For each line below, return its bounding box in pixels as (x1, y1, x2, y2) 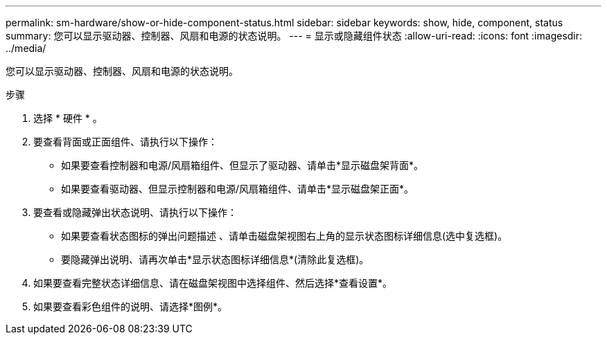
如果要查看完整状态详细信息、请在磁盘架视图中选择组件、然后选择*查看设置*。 (33, 277, 393, 289)
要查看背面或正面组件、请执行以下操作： (33, 136, 218, 147)
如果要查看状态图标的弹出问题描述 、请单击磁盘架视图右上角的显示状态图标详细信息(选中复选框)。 (61, 230, 508, 242)
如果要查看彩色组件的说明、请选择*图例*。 (33, 301, 228, 312)
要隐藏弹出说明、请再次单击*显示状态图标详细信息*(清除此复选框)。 (61, 253, 369, 265)
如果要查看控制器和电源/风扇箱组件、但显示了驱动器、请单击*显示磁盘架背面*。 (61, 159, 424, 171)
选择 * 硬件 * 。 (33, 112, 103, 124)
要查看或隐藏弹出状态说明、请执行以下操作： (33, 206, 237, 218)
